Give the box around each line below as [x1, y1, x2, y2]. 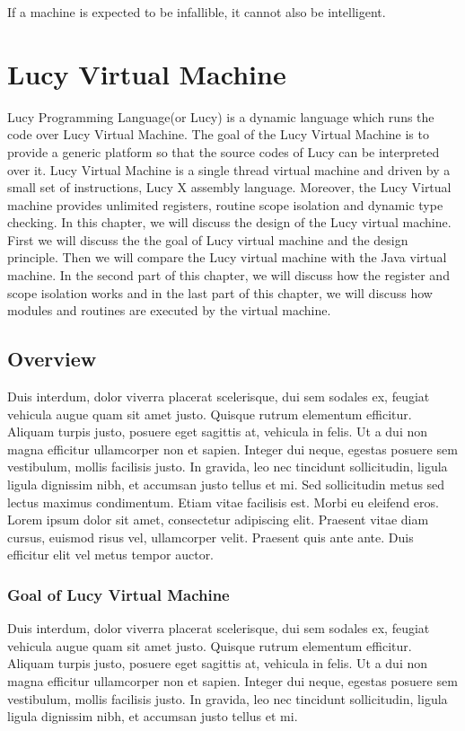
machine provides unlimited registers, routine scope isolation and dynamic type [7, 195, 443, 214]
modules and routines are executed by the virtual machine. [7, 301, 331, 320]
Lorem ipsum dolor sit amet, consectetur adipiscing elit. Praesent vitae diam [7, 510, 429, 529]
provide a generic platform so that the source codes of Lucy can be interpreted [7, 142, 440, 161]
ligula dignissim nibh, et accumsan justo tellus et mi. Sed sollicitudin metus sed [7, 475, 445, 494]
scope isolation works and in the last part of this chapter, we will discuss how [7, 283, 433, 302]
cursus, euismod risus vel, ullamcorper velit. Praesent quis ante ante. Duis [7, 527, 414, 546]
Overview [7, 345, 97, 373]
